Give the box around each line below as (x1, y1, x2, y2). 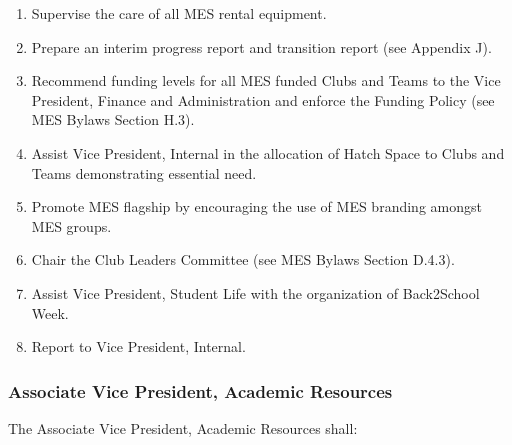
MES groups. (31, 215, 112, 236)
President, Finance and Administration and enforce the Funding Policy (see (31, 89, 495, 110)
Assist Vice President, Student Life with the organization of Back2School (31, 282, 480, 303)
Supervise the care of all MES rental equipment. (31, 3, 327, 23)
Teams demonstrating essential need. (31, 162, 257, 183)
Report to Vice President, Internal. (31, 336, 246, 357)
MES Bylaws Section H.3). (31, 109, 195, 130)
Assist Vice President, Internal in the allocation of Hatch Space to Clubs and (31, 142, 505, 163)
